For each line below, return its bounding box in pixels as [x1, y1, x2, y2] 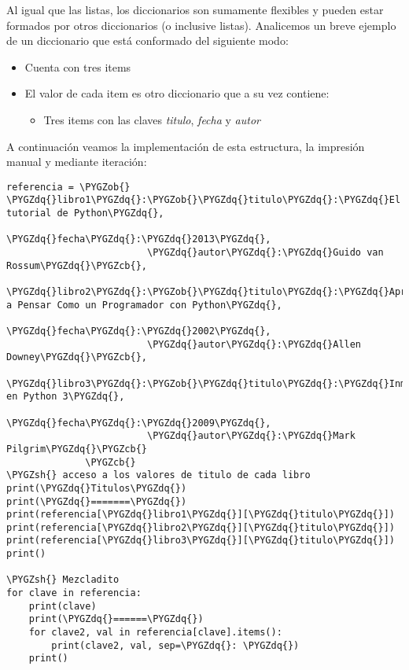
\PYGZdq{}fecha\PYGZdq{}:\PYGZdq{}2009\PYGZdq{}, [6, 417, 271, 429]
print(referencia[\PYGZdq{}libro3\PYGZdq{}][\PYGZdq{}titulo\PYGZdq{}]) [6, 535, 395, 547]
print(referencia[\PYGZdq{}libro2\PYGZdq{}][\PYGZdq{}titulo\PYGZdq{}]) [6, 521, 395, 533]
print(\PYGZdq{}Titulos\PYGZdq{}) [6, 482, 187, 494]
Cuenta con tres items [24, 58, 131, 75]
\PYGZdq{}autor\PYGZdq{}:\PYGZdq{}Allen [146, 338, 362, 350]
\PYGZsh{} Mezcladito [6, 574, 120, 586]
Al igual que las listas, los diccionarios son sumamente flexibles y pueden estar [6, 2, 384, 17]
